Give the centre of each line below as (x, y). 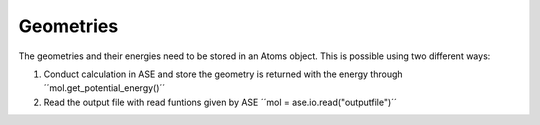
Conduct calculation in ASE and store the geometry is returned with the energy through (223, 74)
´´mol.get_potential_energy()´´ (104, 88)
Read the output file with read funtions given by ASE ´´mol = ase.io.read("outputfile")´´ (220, 102)
